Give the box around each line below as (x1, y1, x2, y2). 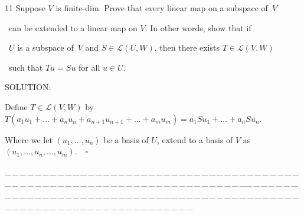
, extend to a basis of (156, 133, 233, 145)
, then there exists (154, 41, 220, 54)
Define (5, 100, 28, 113)
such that (9, 61, 43, 73)
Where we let (5, 133, 53, 145)
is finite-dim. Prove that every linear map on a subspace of (55, 2, 268, 14)
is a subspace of (17, 41, 74, 54)
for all (79, 61, 100, 73)
